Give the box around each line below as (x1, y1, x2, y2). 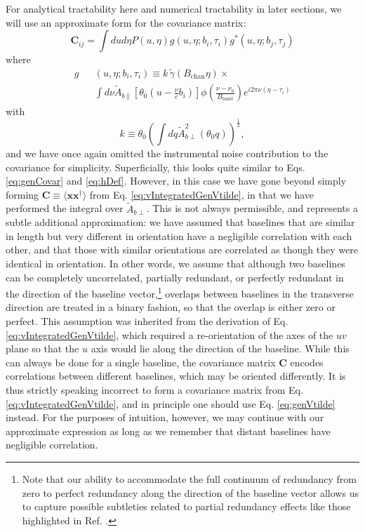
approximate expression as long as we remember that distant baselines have (6, 423, 331, 438)
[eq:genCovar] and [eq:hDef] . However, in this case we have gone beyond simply (6, 173, 347, 188)
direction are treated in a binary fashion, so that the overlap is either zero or (6, 300, 336, 314)
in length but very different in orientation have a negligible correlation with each (6, 228, 352, 243)
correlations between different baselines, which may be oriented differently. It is (6, 368, 346, 383)
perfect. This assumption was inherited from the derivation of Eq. (6, 314, 288, 328)
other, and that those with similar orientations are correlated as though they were (6, 242, 358, 257)
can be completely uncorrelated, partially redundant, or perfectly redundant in (6, 270, 344, 284)
